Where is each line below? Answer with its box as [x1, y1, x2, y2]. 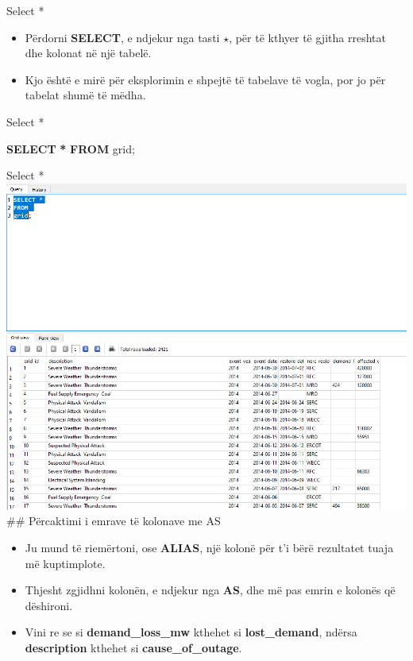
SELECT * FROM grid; [6, 140, 135, 157]
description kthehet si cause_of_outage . [25, 639, 242, 655]
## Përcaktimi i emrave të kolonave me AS [6, 512, 221, 529]
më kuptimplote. [25, 555, 106, 571]
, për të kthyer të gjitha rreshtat [229, 29, 386, 45]
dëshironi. [25, 597, 73, 613]
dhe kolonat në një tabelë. [25, 44, 152, 61]
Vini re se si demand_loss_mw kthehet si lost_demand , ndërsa [25, 624, 357, 640]
